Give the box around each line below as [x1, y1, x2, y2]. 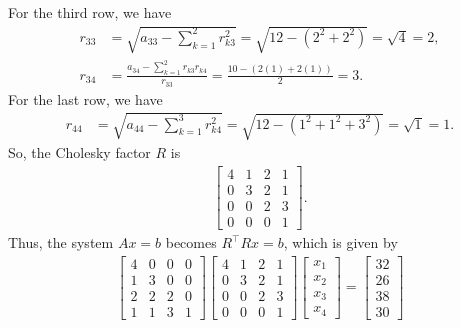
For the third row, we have [8, 2, 172, 22]
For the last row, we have [8, 88, 163, 109]
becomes [165, 232, 217, 253]
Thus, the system [8, 232, 114, 253]
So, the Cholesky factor [8, 142, 151, 163]
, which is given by [283, 232, 398, 253]
